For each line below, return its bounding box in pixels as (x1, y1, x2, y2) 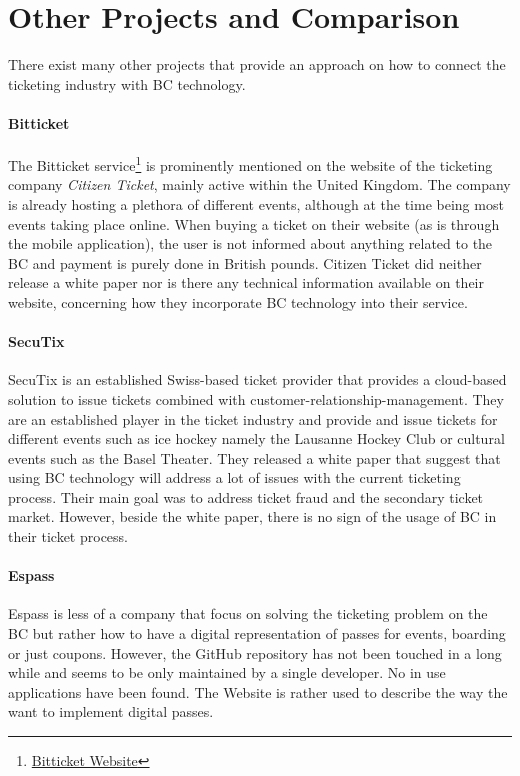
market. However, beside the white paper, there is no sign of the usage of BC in (8, 506, 497, 527)
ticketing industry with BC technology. (8, 73, 246, 94)
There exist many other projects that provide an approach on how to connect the (8, 54, 506, 75)
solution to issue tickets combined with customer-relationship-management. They (8, 388, 504, 409)
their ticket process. (8, 526, 128, 547)
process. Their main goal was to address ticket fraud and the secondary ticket (8, 486, 484, 507)
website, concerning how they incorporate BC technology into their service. (8, 291, 468, 312)
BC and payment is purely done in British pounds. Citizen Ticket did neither (8, 252, 482, 273)
